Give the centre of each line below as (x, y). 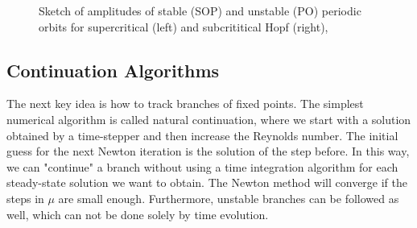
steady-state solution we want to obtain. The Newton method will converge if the (207, 182)
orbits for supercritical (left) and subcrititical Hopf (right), (184, 26)
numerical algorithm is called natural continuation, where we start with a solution (209, 119)
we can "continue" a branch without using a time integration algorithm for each (202, 166)
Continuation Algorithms (113, 70)
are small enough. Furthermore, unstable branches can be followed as (229, 198)
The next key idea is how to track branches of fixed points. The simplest (185, 104)
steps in (25, 198)
